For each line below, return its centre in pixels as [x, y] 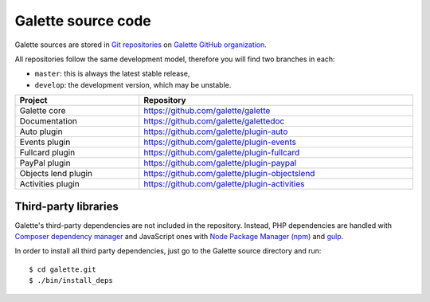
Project [33, 100]
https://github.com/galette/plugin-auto [216, 131]
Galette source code [83, 21]
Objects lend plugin [56, 174]
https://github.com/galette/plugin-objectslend [229, 174]
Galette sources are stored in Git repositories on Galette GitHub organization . [141, 45]
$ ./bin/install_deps [71, 280]
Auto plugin [41, 131]
